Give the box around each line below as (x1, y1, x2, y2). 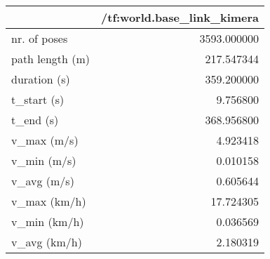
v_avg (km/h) (11, 234, 82, 250)
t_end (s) (11, 112, 59, 128)
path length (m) (11, 51, 90, 67)
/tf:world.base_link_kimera (101, 9, 259, 25)
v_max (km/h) (11, 193, 86, 209)
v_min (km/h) (11, 213, 84, 230)
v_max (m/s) (11, 132, 79, 148)
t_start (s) (11, 91, 65, 107)
